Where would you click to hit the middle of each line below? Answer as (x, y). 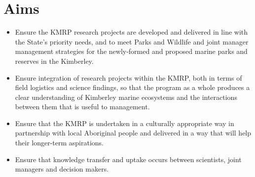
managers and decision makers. (62, 169)
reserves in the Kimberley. (54, 61)
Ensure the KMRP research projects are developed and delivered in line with (131, 32)
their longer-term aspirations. (59, 143)
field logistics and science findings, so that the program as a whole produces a (132, 87)
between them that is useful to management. (82, 107)
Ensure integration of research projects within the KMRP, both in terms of (128, 77)
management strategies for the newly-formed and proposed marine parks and (131, 51)
